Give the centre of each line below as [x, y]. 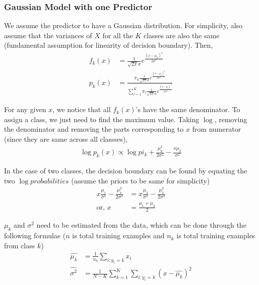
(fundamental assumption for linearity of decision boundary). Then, [109, 45]
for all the [118, 35]
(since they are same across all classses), [66, 138]
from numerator [217, 129]
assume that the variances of [48, 35]
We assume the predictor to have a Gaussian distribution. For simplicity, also [123, 25]
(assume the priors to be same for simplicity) [141, 180]
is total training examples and [118, 235]
